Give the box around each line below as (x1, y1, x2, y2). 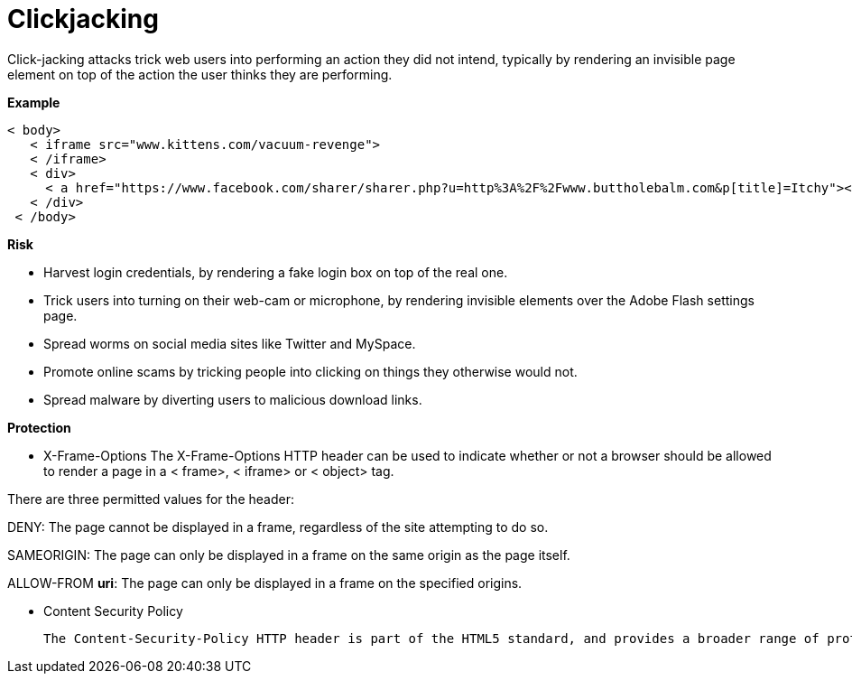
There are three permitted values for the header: (7, 490, 294, 507)
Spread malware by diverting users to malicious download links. (43, 391, 422, 407)
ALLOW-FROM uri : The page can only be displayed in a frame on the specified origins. (7, 574, 523, 591)
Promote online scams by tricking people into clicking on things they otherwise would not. (43, 363, 578, 379)
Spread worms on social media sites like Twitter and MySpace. (43, 335, 416, 351)
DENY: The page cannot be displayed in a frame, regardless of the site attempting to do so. (7, 518, 549, 535)
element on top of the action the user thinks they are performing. (7, 66, 393, 82)
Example (7, 94, 60, 110)
